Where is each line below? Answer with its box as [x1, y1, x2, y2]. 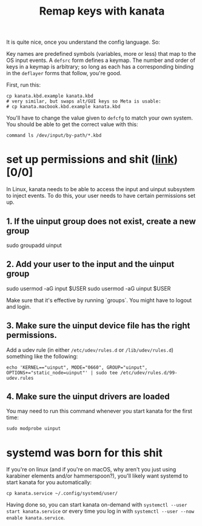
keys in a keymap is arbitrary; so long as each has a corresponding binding [6, 63, 194, 70]
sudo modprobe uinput [6, 426, 61, 432]
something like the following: [6, 352, 78, 360]
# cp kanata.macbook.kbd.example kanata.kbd [6, 104, 121, 110]
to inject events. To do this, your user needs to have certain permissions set [6, 192, 196, 200]
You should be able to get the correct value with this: [6, 121, 138, 128]
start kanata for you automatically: [6, 479, 92, 486]
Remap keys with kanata [39, 4, 165, 18]
